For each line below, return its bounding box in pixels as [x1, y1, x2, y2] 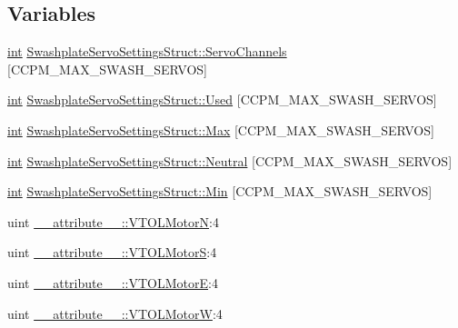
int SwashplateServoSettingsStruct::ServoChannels [7, 42, 287, 61]
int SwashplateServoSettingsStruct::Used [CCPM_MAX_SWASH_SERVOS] [7, 90, 437, 109]
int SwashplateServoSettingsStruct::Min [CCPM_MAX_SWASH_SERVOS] [7, 182, 433, 201]
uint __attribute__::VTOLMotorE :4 [7, 273, 218, 292]
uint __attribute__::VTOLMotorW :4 [7, 303, 223, 323]
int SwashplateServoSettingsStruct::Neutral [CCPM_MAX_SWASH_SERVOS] [7, 151, 453, 170]
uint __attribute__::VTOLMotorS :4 [7, 243, 217, 262]
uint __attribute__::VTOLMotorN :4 [7, 212, 219, 231]
